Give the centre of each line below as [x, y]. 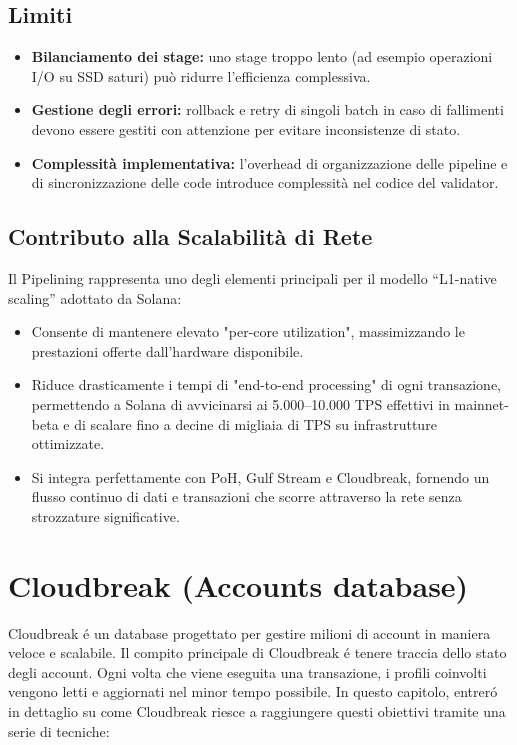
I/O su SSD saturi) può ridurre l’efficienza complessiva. [201, 75]
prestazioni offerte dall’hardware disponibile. [167, 350]
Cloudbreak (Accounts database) [238, 584]
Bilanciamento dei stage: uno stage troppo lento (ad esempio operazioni [262, 56]
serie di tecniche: [59, 730]
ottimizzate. [68, 443]
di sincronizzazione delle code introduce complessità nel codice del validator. [265, 182]
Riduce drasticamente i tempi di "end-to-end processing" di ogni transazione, [266, 384]
